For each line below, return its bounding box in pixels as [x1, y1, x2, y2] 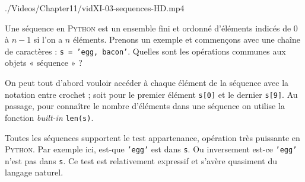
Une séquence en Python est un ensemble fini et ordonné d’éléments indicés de [5, 21, 291, 34]
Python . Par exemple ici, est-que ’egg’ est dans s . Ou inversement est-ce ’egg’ [5, 143, 297, 155]
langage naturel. [5, 166, 63, 178]
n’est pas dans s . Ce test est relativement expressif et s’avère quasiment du [5, 154, 278, 167]
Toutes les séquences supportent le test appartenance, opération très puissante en [5, 131, 300, 143]
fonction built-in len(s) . [5, 111, 94, 123]
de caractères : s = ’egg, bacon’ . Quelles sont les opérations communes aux [5, 44, 286, 57]
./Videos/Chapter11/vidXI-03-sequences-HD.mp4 [5, 2, 185, 14]
